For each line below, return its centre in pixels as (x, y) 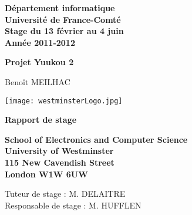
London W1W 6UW (46, 174)
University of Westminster (59, 151)
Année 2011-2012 (40, 42)
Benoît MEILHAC (38, 81)
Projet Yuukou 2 (39, 62)
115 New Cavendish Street (60, 162)
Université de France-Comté (63, 19)
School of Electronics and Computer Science (96, 139)
